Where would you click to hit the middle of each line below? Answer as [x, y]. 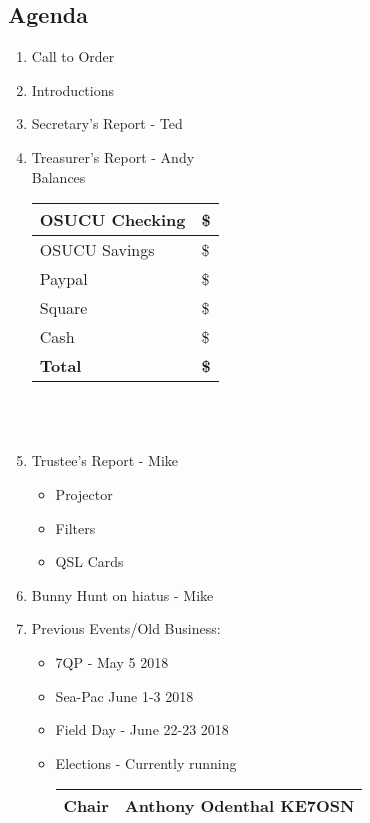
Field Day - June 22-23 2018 [142, 729]
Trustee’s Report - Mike [105, 460]
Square [63, 308]
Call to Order [73, 56]
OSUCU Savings [97, 250]
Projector [84, 493]
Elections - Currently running [146, 762]
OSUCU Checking [112, 220]
